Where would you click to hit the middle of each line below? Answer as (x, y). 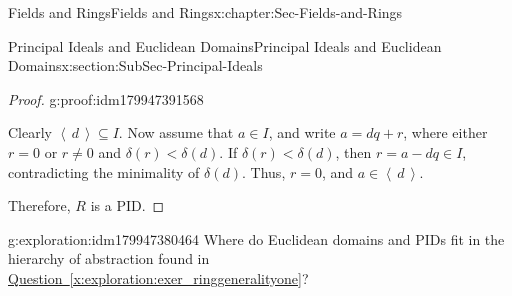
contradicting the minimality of (104, 171)
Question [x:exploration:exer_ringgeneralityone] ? (158, 277)
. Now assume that (176, 132)
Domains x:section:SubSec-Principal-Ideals (135, 65)
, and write (302, 132)
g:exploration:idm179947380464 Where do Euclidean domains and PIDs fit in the (256, 238)
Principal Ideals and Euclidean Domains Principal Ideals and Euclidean (225, 45)
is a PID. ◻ (127, 205)
